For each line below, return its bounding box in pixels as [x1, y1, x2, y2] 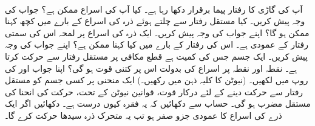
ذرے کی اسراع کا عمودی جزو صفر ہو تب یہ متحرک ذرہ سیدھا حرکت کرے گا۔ [5, 109, 282, 121]
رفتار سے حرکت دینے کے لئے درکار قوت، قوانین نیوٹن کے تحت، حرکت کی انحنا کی [5, 85, 303, 98]
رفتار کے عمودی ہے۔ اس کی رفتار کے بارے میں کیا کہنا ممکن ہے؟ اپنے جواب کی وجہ [5, 38, 309, 51]
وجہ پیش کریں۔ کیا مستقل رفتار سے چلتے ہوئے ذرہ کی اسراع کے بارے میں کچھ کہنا [5, 14, 305, 27]
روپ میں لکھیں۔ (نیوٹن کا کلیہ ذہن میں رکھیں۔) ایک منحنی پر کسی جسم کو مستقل [5, 74, 308, 86]
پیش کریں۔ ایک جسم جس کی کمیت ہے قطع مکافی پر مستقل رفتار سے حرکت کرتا [5, 49, 308, 62]
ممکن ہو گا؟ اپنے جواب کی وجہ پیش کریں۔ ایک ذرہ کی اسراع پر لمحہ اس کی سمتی [5, 26, 310, 39]
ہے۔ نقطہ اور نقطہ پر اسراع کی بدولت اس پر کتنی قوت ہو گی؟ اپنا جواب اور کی [5, 61, 297, 74]
